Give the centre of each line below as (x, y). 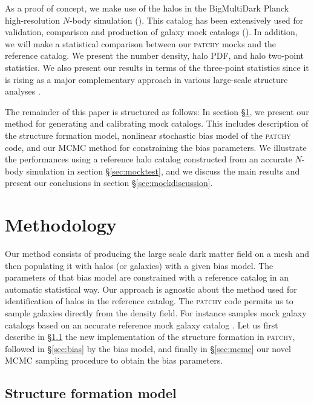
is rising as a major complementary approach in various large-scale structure (146, 79)
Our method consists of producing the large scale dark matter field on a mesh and (157, 254)
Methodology (61, 225)
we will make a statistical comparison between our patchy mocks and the (141, 43)
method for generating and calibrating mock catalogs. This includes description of (157, 123)
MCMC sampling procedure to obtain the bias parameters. (114, 360)
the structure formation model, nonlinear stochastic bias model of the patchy (148, 135)
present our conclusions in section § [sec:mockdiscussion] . (109, 183)
